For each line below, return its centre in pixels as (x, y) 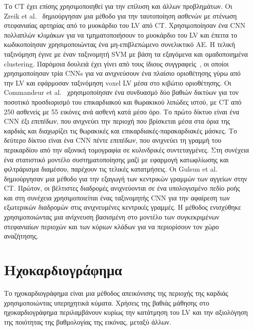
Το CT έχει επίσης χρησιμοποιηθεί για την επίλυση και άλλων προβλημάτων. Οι (118, 6)
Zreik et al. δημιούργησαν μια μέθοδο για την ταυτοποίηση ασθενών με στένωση (120, 15)
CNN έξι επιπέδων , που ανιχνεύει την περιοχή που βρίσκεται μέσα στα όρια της (117, 121)
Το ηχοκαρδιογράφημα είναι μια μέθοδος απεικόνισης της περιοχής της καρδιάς (116, 293)
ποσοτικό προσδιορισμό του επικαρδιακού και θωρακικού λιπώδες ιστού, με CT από (123, 101)
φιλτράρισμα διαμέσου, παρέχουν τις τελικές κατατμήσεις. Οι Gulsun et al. (111, 169)
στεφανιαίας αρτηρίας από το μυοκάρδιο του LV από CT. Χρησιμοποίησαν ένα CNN (125, 25)
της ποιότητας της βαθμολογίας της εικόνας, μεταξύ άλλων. (88, 321)
